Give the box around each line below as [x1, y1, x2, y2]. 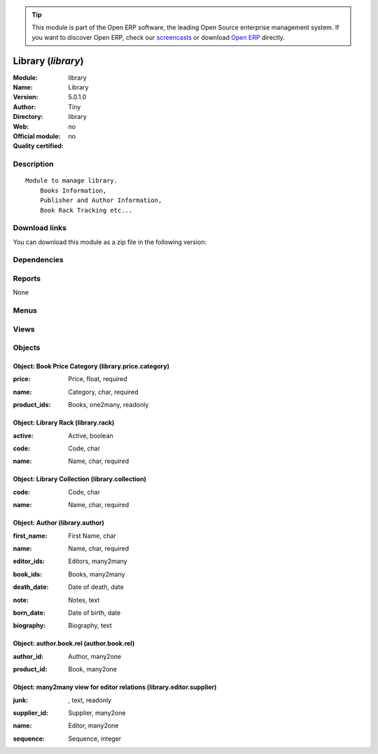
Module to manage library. [25, 177, 118, 185]
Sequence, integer [68, 734, 122, 743]
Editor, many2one [68, 721, 119, 730]
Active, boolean [68, 431, 113, 440]
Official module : [13, 132, 61, 141]
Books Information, [39, 186, 107, 194]
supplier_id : [13, 709, 49, 717]
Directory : [13, 113, 43, 121]
